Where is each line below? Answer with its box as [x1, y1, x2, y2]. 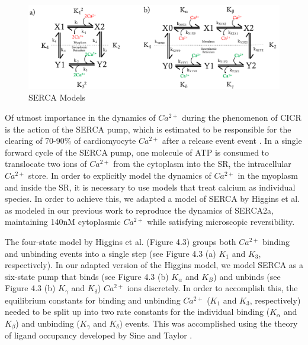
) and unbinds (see [213, 270, 281, 282]
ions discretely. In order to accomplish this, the [127, 282, 298, 294]
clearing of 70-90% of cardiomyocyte [5, 134, 136, 147]
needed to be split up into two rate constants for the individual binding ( [5, 305, 270, 318]
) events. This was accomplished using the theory [119, 317, 298, 329]
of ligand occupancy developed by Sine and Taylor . [5, 329, 192, 341]
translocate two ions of [5, 157, 87, 170]
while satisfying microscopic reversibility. [147, 215, 295, 228]
